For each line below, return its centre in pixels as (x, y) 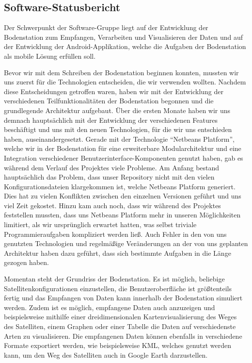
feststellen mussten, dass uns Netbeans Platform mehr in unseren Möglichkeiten (122, 215)
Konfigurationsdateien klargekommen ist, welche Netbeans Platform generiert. (120, 186)
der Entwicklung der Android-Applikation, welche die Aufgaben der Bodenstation (125, 46)
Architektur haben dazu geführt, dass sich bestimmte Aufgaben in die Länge (118, 253)
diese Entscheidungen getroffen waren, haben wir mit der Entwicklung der (114, 91)
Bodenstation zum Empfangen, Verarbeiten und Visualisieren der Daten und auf (123, 37)
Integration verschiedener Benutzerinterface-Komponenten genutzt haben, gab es (124, 157)
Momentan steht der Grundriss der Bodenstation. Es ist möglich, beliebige (114, 279)
